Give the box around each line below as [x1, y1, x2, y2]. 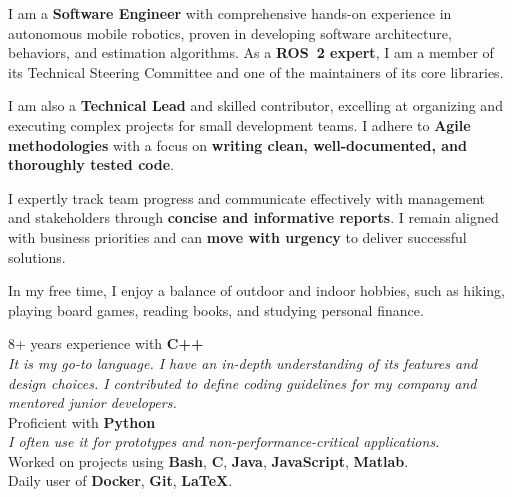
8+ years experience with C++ [8, 333, 204, 354]
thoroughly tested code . [8, 154, 175, 175]
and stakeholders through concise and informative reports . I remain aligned [8, 207, 499, 228]
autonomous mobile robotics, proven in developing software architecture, [8, 22, 452, 43]
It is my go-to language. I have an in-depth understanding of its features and [8, 352, 478, 373]
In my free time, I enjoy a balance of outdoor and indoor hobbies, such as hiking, [8, 280, 505, 301]
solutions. [8, 246, 66, 267]
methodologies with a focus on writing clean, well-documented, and [8, 134, 468, 155]
